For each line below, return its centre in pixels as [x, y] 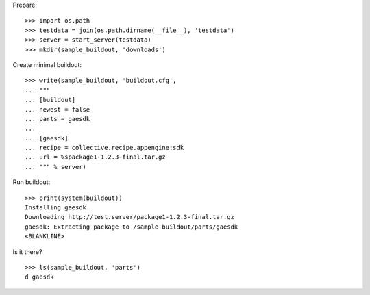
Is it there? [27, 252]
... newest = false [58, 109]
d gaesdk [39, 277]
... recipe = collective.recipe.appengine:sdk [104, 148]
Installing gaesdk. [58, 208]
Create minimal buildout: [47, 64]
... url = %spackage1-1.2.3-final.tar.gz [95, 157]
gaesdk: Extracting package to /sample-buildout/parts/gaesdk [132, 227]
